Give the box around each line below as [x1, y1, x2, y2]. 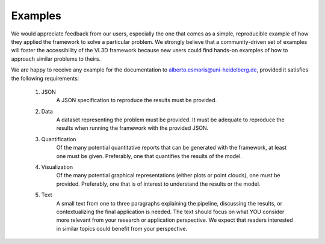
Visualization [41, 163, 73, 171]
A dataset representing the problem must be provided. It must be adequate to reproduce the [56, 116, 285, 123]
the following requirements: [11, 75, 79, 82]
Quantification [41, 135, 76, 142]
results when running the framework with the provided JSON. [56, 124, 209, 132]
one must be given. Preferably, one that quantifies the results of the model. [56, 152, 242, 159]
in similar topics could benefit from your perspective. [56, 225, 188, 232]
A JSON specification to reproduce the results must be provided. [56, 97, 217, 104]
